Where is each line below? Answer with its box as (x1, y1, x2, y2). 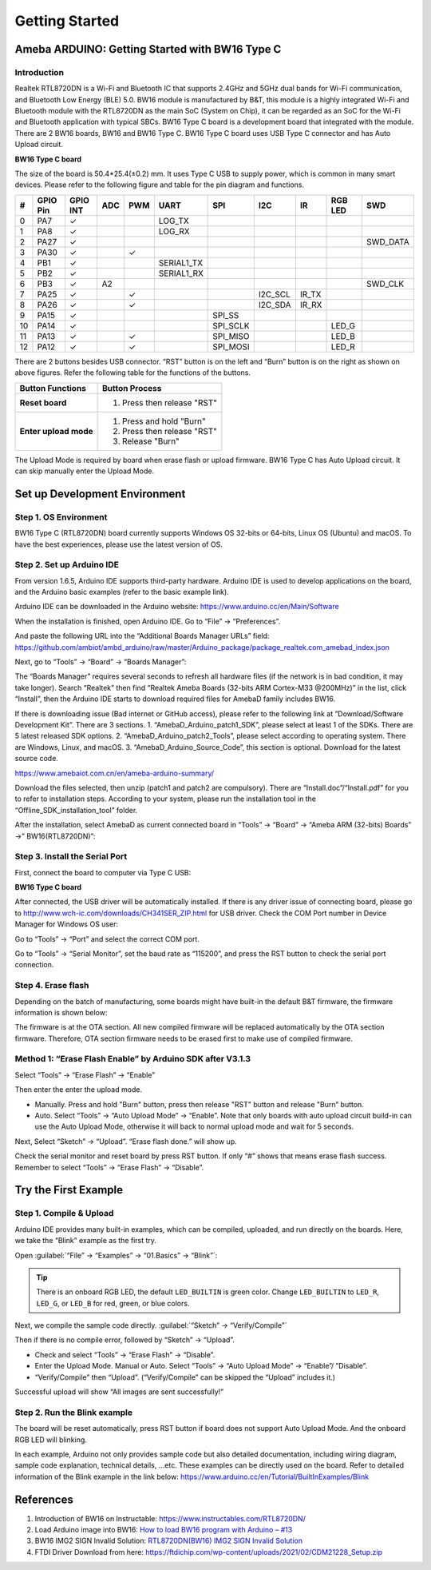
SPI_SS (212, 309, 239, 321)
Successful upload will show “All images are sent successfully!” (14, 1387, 224, 1397)
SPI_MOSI (212, 341, 251, 352)
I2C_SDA (258, 299, 291, 310)
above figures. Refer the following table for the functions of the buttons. (14, 368, 251, 377)
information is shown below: (14, 1007, 108, 1017)
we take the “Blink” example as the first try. (14, 1236, 157, 1245)
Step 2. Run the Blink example (14, 1407, 133, 1418)
